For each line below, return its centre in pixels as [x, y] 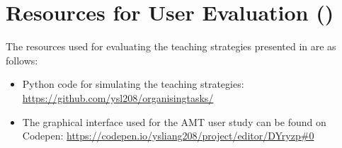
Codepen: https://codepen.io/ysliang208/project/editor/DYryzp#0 [168, 136]
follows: [22, 60]
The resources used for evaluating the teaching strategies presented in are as [171, 46]
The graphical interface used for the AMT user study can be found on [174, 121]
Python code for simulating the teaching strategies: [133, 84]
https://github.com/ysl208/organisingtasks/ [118, 97]
